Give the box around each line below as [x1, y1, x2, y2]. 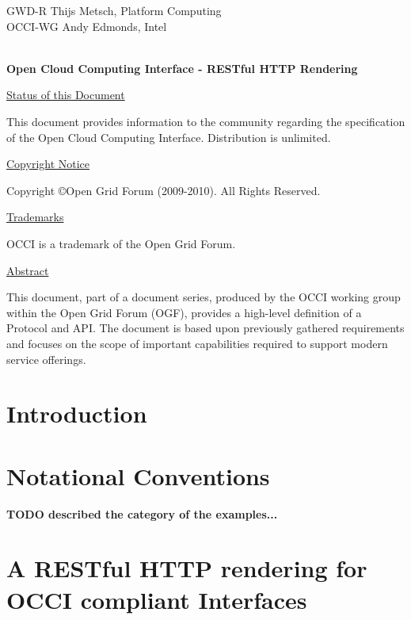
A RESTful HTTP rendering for [6, 552, 367, 584]
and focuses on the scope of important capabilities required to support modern [6, 335, 388, 351]
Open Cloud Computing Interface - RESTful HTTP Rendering [6, 59, 358, 76]
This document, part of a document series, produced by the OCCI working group [6, 289, 401, 305]
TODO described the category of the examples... [6, 505, 278, 522]
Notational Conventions [6, 459, 270, 492]
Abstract [6, 262, 49, 278]
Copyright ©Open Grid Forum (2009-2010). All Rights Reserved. [6, 182, 321, 198]
